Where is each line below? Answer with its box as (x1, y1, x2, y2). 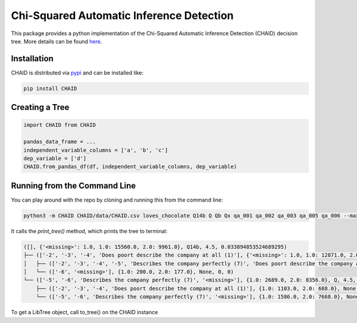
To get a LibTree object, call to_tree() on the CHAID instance (11, 309, 158, 316)
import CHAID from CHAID (23, 122, 96, 128)
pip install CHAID (23, 85, 77, 92)
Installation (11, 54, 54, 64)
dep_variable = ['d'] (23, 155, 87, 162)
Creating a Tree (11, 102, 70, 112)
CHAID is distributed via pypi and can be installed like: (11, 69, 144, 76)
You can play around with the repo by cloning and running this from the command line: (11, 196, 223, 203)
